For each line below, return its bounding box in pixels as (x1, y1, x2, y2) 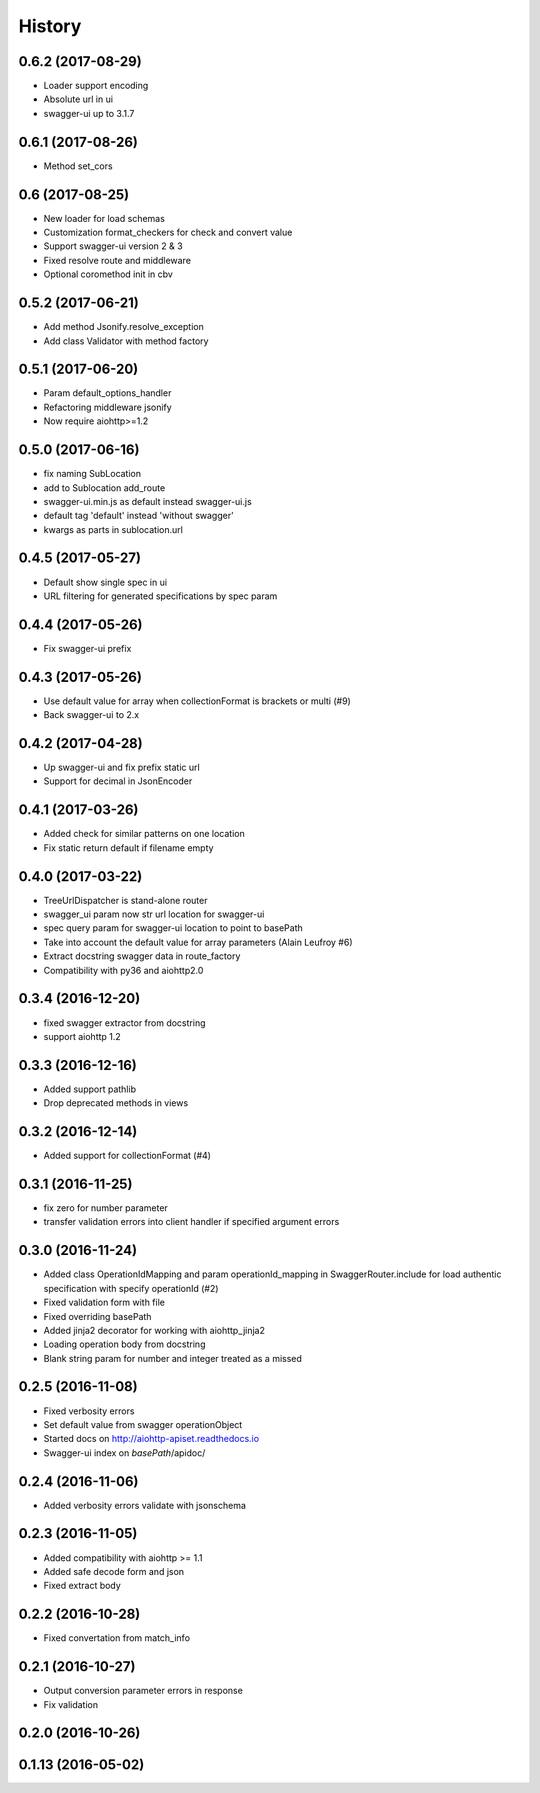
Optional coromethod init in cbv (43, 268, 174, 280)
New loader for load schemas (43, 212, 165, 224)
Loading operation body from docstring (43, 1338, 206, 1350)
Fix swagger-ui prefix (43, 642, 132, 654)
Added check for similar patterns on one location (43, 828, 245, 840)
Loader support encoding (43, 80, 149, 92)
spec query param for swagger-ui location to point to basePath (43, 922, 304, 934)
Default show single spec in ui (43, 576, 168, 588)
